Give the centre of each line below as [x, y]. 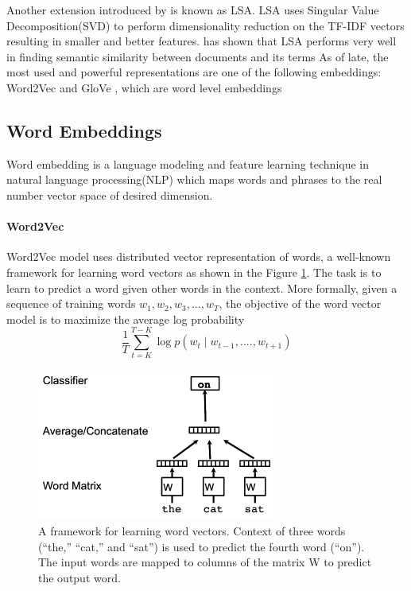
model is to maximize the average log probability [126, 319]
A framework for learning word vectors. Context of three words [192, 531]
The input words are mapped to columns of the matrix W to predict [205, 562]
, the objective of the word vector [300, 303]
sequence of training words [71, 303]
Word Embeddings [84, 130]
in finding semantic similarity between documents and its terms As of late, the [198, 56]
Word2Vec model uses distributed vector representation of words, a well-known [199, 257]
